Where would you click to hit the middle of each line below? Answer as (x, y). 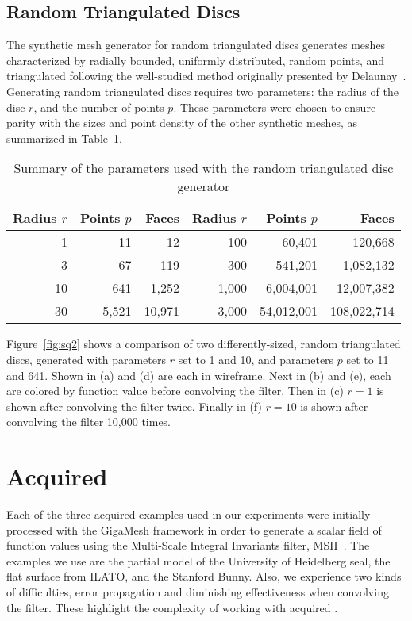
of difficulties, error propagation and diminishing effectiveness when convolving (198, 592)
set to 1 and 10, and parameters (256, 359)
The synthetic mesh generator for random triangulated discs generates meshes (196, 45)
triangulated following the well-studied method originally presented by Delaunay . (206, 76)
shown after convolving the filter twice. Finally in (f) (134, 406)
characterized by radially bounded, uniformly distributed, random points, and (196, 60)
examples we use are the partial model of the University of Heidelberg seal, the (198, 560)
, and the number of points (99, 107)
